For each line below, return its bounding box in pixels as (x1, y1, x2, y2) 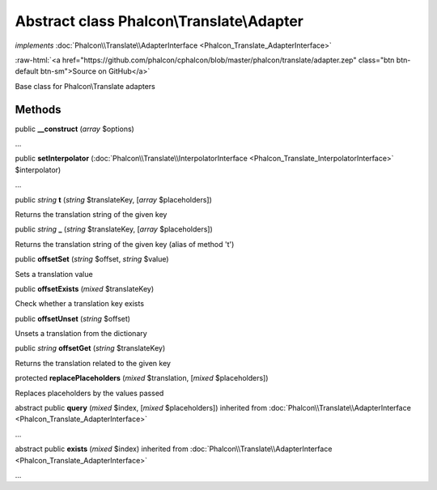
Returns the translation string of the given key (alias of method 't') (15, 239, 235, 249)
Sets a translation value (15, 269, 93, 279)
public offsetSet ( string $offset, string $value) (15, 254, 169, 264)
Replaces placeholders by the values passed (15, 388, 164, 398)
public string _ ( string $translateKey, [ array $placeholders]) (15, 224, 214, 234)
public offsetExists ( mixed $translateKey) (15, 283, 155, 293)
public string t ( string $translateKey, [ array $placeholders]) (15, 194, 212, 204)
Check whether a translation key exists (15, 299, 145, 309)
